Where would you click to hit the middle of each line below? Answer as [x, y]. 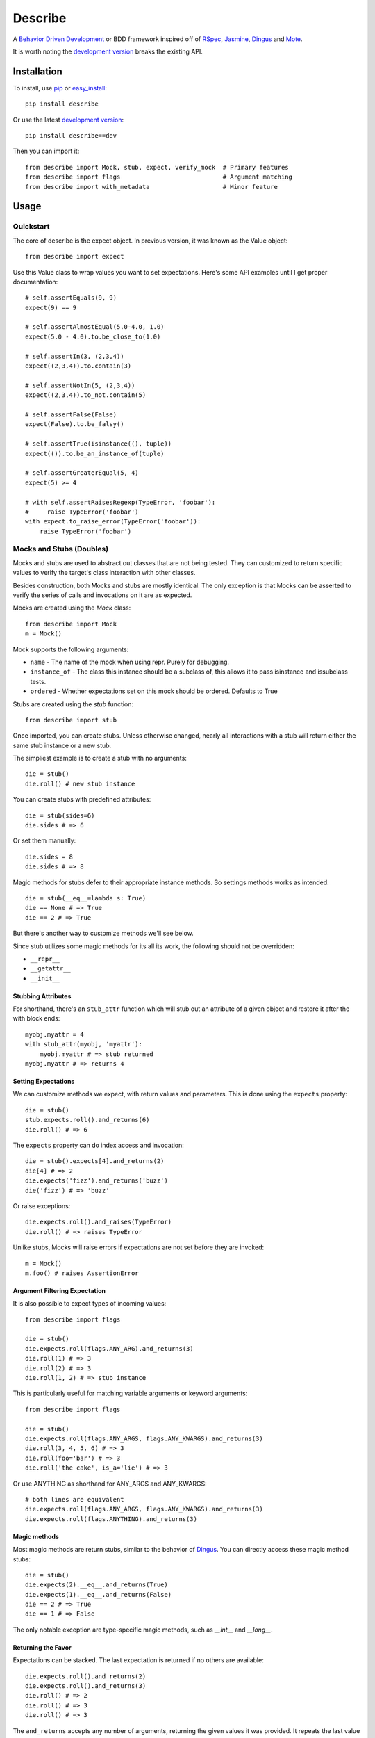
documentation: [35, 282]
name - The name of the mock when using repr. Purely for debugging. [130, 662]
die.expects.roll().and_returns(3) [86, 1686]
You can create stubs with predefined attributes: [82, 799]
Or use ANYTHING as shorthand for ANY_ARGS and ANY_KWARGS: [110, 1484]
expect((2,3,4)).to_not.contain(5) [86, 395]
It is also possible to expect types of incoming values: [90, 1303]
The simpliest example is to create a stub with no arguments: [100, 758]
